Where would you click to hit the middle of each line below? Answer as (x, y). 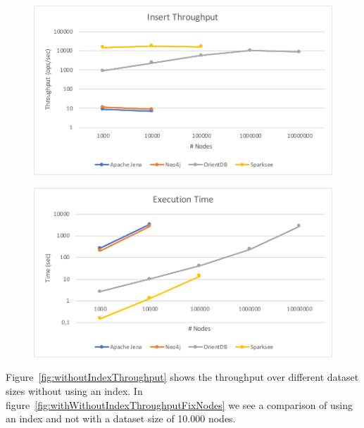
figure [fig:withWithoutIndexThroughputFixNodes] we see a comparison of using (180, 404)
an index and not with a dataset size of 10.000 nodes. (121, 418)
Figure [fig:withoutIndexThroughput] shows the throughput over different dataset (182, 377)
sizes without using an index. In (74, 390)
